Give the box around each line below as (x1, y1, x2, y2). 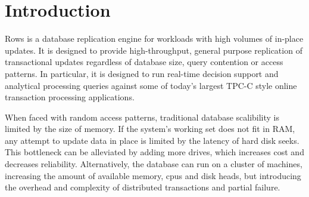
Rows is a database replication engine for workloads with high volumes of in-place (5, 32, 304, 45)
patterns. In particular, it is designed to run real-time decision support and (5, 67, 279, 79)
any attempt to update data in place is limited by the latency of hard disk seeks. (5, 134, 299, 146)
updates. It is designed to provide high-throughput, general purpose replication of (5, 44, 302, 56)
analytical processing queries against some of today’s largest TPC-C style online (5, 79, 297, 91)
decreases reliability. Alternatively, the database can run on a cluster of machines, (5, 158, 302, 170)
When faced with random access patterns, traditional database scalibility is (5, 110, 280, 123)
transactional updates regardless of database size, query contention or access (5, 56, 283, 68)
